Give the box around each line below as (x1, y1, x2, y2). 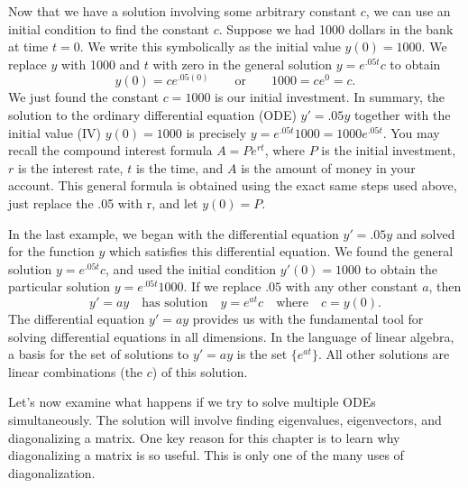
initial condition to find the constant (8, 19, 209, 38)
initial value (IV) (8, 123, 102, 142)
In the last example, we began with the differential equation (8, 224, 339, 243)
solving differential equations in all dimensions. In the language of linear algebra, (8, 327, 454, 345)
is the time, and (135, 158, 224, 177)
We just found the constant (8, 87, 160, 106)
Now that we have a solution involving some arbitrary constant (8, 2, 357, 20)
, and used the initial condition (105, 259, 277, 278)
